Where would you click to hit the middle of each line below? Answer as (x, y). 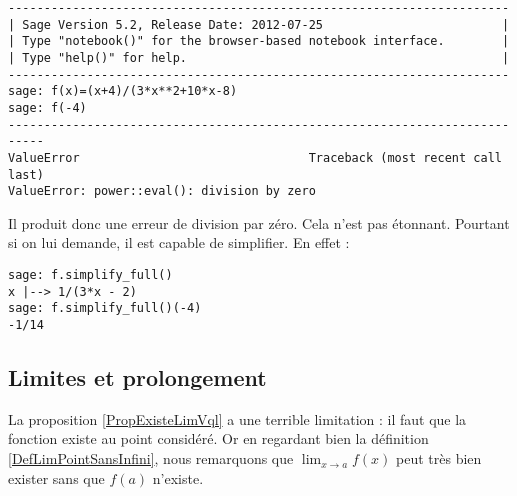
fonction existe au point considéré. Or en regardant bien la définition (218, 438)
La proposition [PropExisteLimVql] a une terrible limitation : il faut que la (237, 418)
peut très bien (439, 458)
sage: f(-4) (47, 107)
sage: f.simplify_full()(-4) (105, 308)
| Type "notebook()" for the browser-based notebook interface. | (259, 41)
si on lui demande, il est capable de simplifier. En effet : (179, 242)
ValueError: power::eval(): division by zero (162, 191)
